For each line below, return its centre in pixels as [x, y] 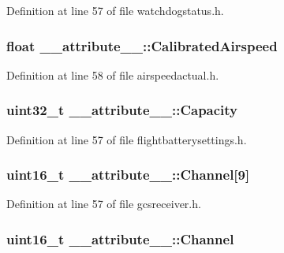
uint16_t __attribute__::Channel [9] [128, 175]
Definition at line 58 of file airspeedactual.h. [113, 74]
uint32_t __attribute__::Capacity [122, 110]
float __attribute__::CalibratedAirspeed [142, 45]
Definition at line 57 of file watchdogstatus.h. [115, 10]
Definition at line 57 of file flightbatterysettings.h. [127, 139]
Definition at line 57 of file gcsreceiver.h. [104, 204]
